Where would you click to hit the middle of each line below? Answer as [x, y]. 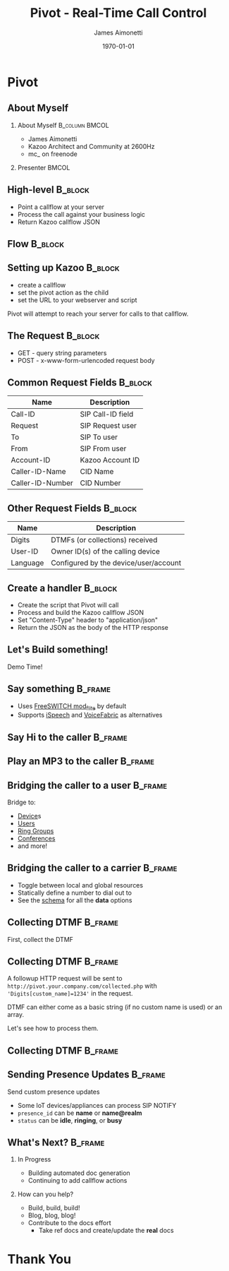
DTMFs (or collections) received [104, 540]
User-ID [25, 551]
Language [27, 563]
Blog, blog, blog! [52, 1215]
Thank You [39, 1259]
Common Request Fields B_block [80, 382]
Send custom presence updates [54, 1092]
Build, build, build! [54, 1208]
